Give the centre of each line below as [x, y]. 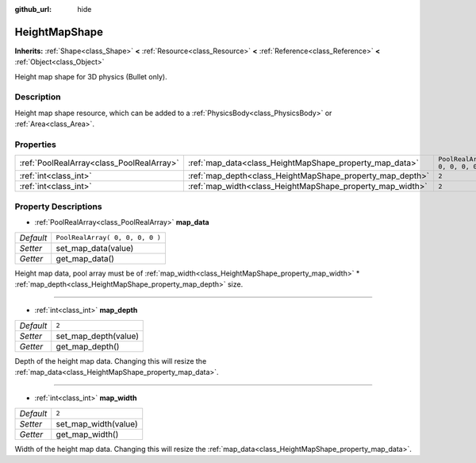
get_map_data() [85, 258]
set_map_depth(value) [97, 336]
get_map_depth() [88, 346]
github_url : [33, 9]
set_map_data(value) [95, 248]
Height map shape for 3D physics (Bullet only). [91, 76]
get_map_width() [87, 434]
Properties [36, 145]
